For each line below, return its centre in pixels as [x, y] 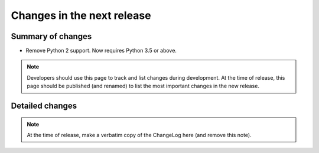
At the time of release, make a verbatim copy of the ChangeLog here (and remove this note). [139, 135]
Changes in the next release [81, 15]
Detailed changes [44, 106]
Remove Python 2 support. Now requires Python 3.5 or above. [101, 51]
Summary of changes [51, 36]
